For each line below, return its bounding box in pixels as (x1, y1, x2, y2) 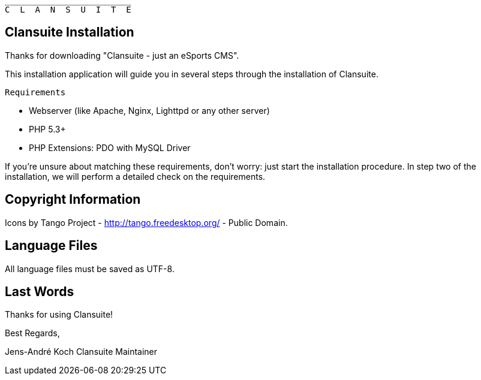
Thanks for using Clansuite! (5, 309, 113, 320)
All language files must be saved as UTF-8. (5, 263, 175, 274)
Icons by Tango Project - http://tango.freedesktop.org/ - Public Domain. (5, 217, 288, 228)
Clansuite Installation (5, 25, 134, 40)
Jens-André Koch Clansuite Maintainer (5, 346, 158, 357)
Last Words (5, 284, 74, 299)
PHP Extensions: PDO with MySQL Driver (29, 142, 191, 153)
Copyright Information (5, 192, 141, 207)
